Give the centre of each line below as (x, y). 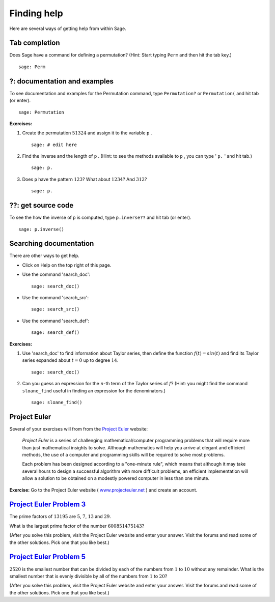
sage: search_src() (56, 309)
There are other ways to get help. (45, 256)
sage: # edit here (54, 145)
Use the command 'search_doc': (56, 274)
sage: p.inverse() (42, 229)
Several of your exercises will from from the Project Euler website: (79, 429)
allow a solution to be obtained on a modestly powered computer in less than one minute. (116, 478)
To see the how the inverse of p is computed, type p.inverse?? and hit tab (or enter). (100, 218)
